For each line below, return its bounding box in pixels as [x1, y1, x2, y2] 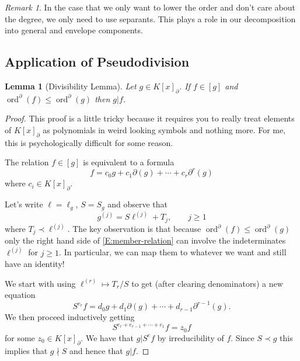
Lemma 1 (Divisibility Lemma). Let [5, 79, 137, 92]
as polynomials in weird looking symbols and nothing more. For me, [43, 123, 286, 136]
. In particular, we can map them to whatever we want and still [59, 246, 287, 258]
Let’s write [5, 198, 43, 210]
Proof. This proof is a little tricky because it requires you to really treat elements [5, 112, 295, 124]
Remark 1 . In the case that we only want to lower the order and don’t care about [5, 1, 295, 13]
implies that [5, 344, 48, 356]
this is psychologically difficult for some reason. [5, 136, 173, 148]
